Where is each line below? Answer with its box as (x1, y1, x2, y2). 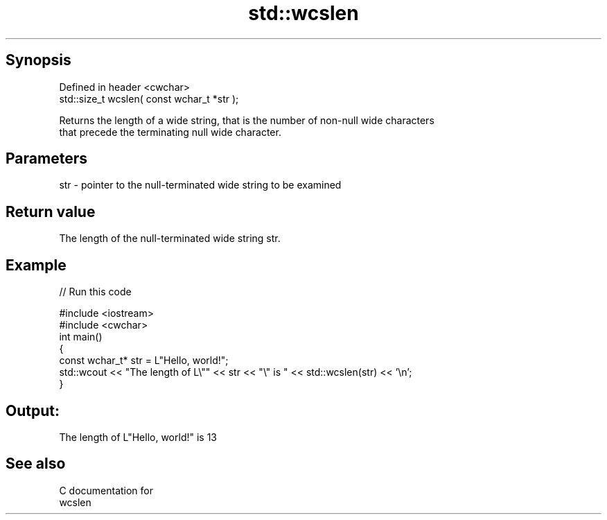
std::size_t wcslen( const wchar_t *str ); (59, 92, 239, 105)
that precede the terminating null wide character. (59, 125, 281, 138)
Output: (6, 401, 60, 419)
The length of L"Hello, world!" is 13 (59, 431, 217, 443)
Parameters (6, 150, 87, 168)
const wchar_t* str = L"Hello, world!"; (59, 354, 229, 367)
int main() (59, 331, 103, 343)
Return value (6, 202, 96, 220)
